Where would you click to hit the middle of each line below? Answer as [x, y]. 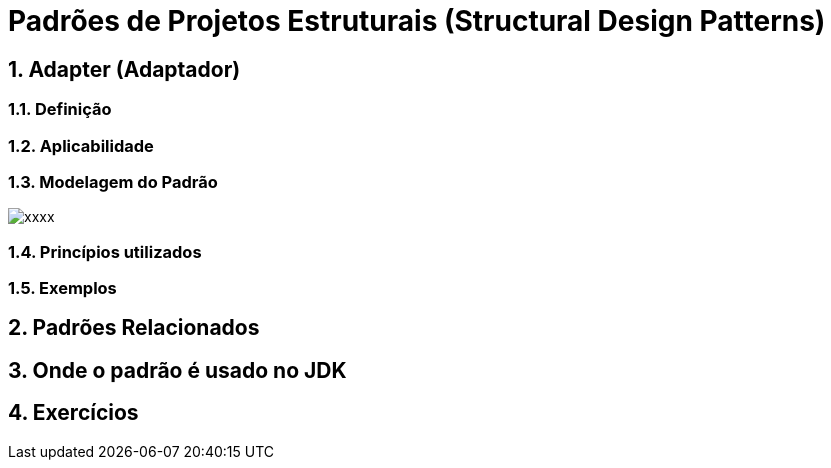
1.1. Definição [60, 109]
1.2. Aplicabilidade [81, 145]
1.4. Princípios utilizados [105, 251]
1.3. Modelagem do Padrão [113, 181]
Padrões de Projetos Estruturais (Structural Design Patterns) [417, 21]
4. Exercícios [73, 413]
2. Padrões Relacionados [134, 328]
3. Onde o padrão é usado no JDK [177, 370]
